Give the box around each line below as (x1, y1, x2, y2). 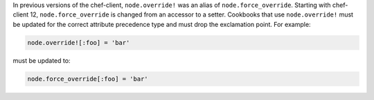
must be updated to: (12, 56, 71, 65)
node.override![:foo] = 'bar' (27, 39, 130, 46)
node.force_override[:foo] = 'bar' (27, 74, 148, 83)
